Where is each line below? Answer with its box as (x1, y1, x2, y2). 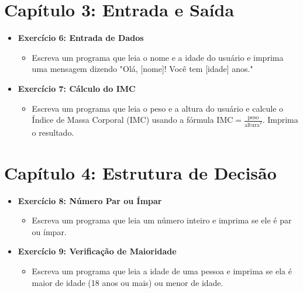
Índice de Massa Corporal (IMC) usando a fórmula (32, 113, 214, 126)
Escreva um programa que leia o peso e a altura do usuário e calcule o (32, 102, 284, 114)
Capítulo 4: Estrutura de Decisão (4, 160, 277, 184)
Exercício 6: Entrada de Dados (18, 32, 144, 44)
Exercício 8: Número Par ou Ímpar (18, 194, 162, 206)
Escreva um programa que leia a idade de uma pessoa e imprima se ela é (32, 265, 292, 277)
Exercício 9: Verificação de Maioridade (18, 245, 177, 257)
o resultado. (32, 126, 74, 138)
